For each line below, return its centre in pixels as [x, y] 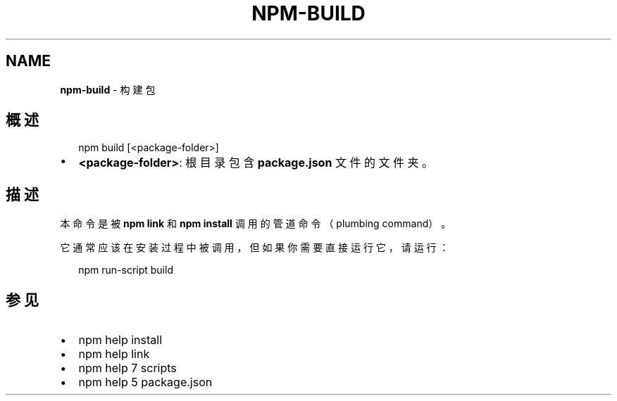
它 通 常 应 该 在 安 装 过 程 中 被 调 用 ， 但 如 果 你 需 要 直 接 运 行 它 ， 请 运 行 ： [255, 248]
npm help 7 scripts [127, 368]
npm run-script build [126, 270]
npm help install [120, 340]
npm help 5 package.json [145, 382]
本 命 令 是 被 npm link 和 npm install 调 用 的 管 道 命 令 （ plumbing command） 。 [256, 224]
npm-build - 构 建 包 [108, 89]
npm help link [114, 354]
